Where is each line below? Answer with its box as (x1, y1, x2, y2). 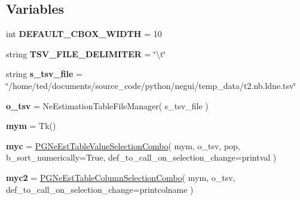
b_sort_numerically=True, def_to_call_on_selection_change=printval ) (6, 151, 277, 164)
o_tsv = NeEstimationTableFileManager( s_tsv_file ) (6, 99, 209, 112)
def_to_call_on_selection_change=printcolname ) (6, 183, 194, 195)
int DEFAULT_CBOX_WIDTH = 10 (6, 27, 162, 40)
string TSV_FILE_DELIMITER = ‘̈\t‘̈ (6, 47, 166, 60)
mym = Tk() (6, 119, 56, 132)
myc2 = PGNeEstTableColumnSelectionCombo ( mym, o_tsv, (6, 171, 235, 183)
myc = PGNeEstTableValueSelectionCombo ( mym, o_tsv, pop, (6, 139, 240, 152)
